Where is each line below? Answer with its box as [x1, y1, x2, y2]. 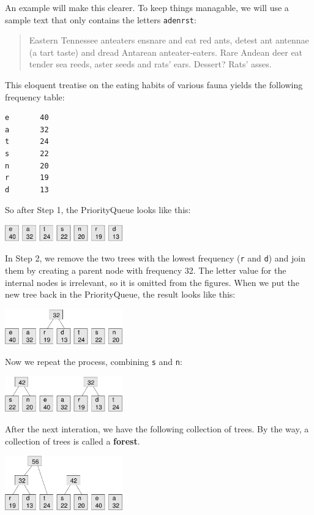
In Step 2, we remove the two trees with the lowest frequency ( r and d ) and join [5, 252, 305, 265]
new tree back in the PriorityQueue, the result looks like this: [5, 288, 236, 301]
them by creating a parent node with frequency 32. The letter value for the [5, 263, 286, 276]
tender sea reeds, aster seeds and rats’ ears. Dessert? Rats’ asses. [29, 58, 272, 70]
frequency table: [5, 90, 65, 103]
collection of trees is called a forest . [5, 434, 140, 447]
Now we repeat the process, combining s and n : [5, 355, 182, 368]
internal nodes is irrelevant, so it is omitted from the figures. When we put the [5, 276, 299, 288]
